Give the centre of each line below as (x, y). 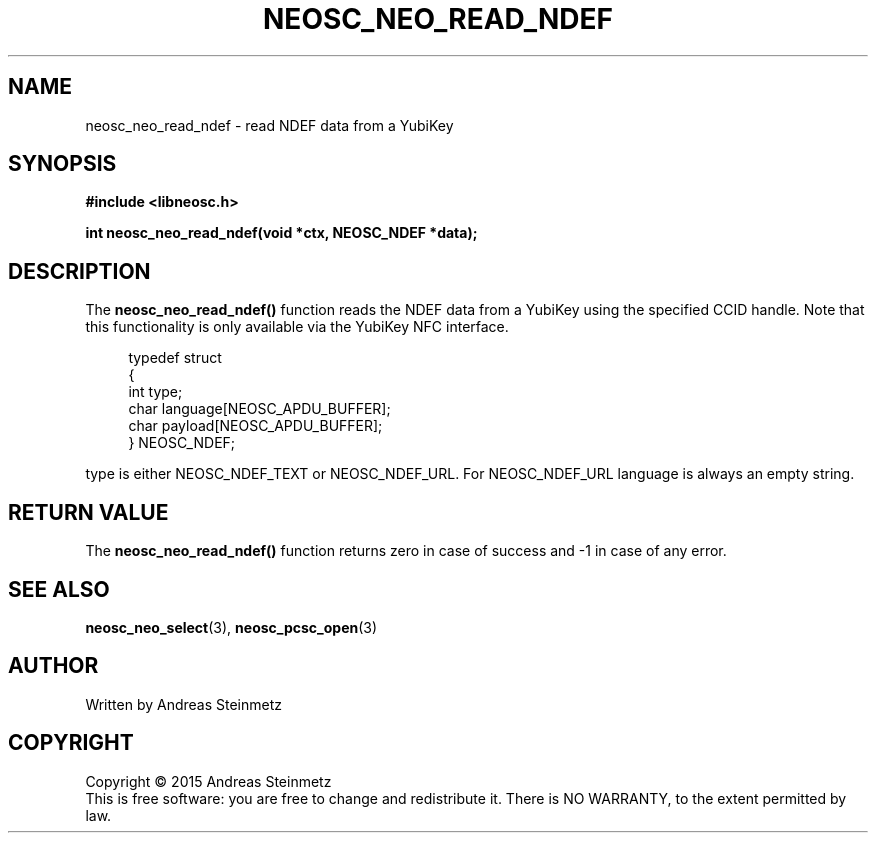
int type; (155, 392)
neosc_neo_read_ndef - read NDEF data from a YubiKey (269, 125)
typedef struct (175, 358)
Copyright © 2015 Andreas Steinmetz (208, 781)
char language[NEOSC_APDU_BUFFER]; (259, 409)
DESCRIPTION (79, 271)
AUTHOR (53, 666)
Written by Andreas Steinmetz (184, 704)
